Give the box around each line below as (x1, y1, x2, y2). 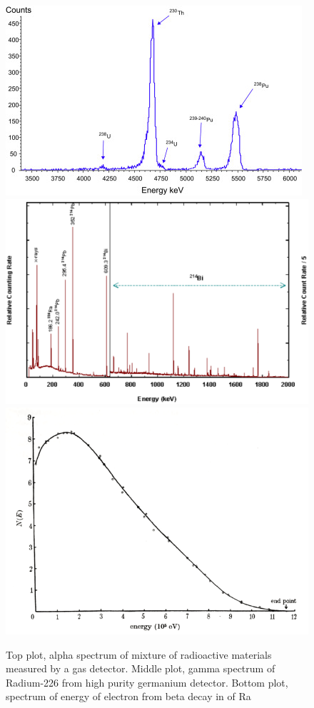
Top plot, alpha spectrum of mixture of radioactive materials (6, 647, 272, 662)
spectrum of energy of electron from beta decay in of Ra (6, 689, 251, 704)
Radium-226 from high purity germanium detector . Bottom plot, (6, 674, 288, 689)
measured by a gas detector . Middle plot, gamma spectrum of (6, 661, 275, 676)
